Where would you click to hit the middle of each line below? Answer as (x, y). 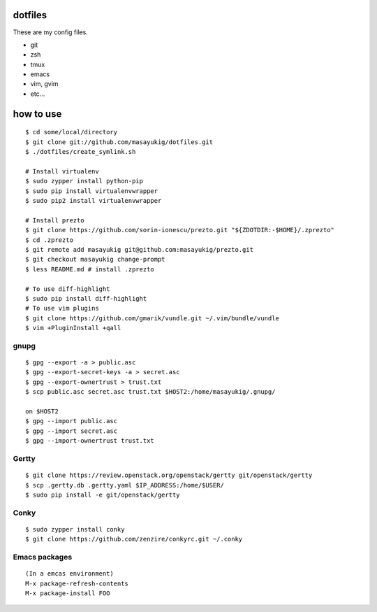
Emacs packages (43, 557)
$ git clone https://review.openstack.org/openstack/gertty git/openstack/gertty (169, 475)
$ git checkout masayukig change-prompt (95, 259)
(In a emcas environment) (70, 574)
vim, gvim (44, 84)
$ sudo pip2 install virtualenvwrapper (94, 200)
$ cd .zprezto (49, 240)
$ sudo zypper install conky (75, 529)
